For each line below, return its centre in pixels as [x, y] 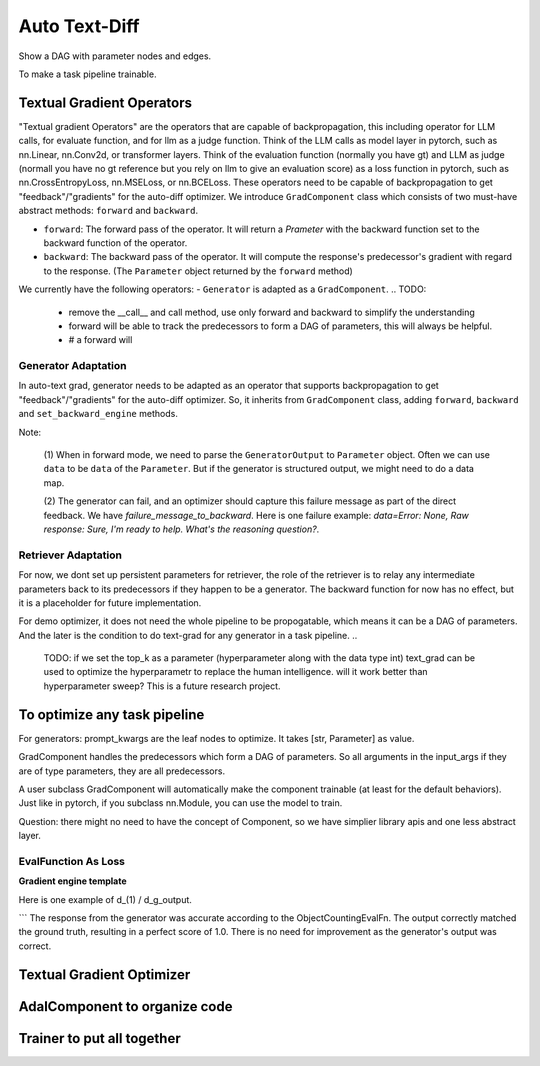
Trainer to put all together [99, 1038]
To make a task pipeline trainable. [87, 74]
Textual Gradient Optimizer [104, 974]
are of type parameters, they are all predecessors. [121, 771]
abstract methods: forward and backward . [108, 211]
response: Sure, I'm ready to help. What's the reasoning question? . [181, 529]
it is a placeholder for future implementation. [110, 602]
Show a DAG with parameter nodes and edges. [115, 56]
